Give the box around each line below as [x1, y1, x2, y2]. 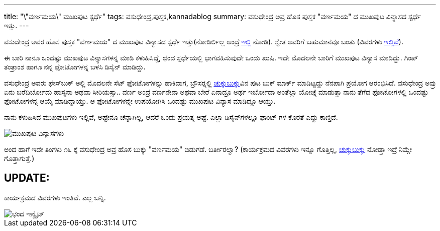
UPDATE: [4, 172, 50, 185]
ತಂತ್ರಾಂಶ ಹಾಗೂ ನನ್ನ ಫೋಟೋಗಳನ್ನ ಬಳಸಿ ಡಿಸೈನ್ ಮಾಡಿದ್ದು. [4, 62, 146, 71]
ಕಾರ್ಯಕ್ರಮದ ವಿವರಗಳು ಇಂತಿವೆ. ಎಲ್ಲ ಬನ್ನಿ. [4, 193, 106, 202]
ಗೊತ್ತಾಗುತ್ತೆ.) [4, 154, 35, 163]
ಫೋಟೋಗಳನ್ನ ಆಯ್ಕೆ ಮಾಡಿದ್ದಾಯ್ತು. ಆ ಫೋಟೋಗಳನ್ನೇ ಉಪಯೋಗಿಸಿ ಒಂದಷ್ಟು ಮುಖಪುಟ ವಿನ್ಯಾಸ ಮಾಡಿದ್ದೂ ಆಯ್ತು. [4, 97, 276, 105]
